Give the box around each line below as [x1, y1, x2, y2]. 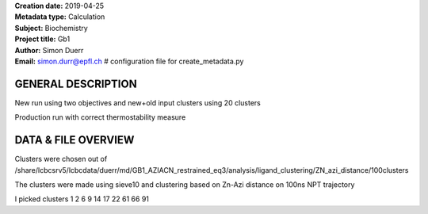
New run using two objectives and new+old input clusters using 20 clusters [14, 97, 261, 107]
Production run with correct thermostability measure [14, 113, 186, 122]
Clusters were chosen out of [14, 155, 108, 164]
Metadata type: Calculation [14, 12, 105, 21]
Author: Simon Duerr [14, 45, 84, 55]
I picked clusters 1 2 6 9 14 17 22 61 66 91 [14, 194, 150, 204]
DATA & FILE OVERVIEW [14, 133, 135, 147]
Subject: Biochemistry [14, 23, 89, 32]
